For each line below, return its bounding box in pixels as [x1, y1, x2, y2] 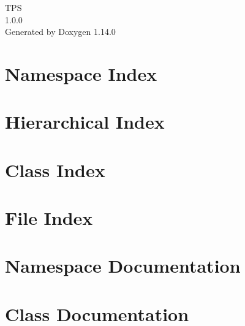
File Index [5, 205, 93, 230]
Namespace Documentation [5, 253, 241, 278]
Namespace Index [5, 61, 157, 86]
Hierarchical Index [5, 109, 165, 134]
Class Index [5, 157, 105, 182]
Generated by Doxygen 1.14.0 [5, 25, 116, 38]
